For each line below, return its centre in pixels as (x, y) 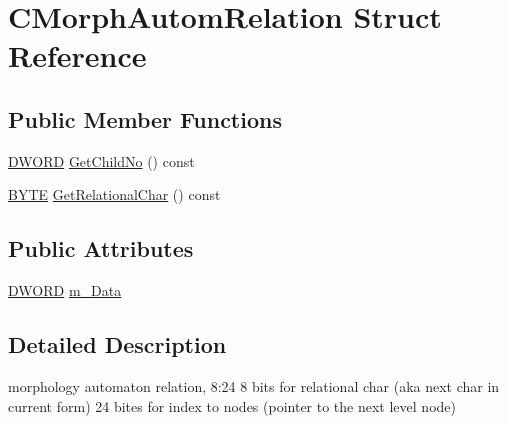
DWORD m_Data (65, 290)
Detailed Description (117, 344)
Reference (77, 55)
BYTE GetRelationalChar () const (114, 194)
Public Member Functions (145, 118)
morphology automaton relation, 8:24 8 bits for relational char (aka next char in (254, 385)
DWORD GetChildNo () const (101, 160)
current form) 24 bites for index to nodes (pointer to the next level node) (232, 405)
